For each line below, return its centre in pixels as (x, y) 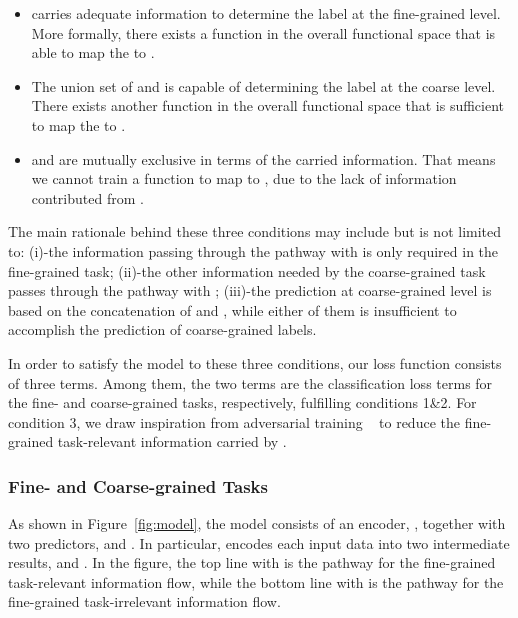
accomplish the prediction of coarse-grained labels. (162, 329)
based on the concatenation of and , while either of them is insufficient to (232, 309)
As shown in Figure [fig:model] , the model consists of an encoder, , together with (257, 523)
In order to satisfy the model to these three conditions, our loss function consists (255, 362)
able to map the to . (93, 52)
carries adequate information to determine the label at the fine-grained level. (266, 13)
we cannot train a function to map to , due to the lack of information (244, 178)
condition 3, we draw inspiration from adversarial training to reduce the (234, 421)
